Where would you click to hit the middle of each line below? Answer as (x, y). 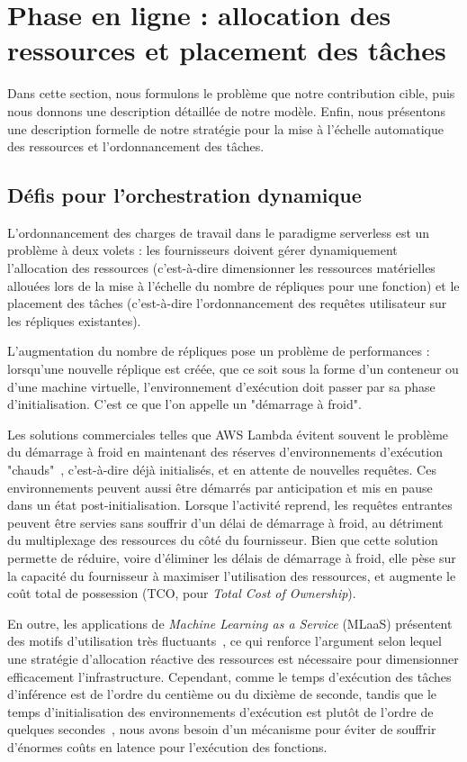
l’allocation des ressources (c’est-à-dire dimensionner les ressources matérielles (221, 268)
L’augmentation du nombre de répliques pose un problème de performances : (219, 351)
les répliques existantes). (74, 320)
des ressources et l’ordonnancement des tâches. (136, 146)
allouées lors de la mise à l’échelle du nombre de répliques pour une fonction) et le (233, 285)
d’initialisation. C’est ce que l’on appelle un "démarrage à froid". (184, 404)
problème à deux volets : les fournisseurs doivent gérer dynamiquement (202, 250)
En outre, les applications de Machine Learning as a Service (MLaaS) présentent (230, 623)
